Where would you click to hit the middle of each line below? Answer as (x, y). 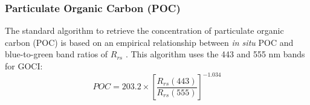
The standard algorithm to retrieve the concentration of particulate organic (144, 30)
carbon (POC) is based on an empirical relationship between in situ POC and (149, 42)
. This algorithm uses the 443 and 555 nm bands (215, 54)
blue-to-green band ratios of (57, 54)
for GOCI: (24, 66)
